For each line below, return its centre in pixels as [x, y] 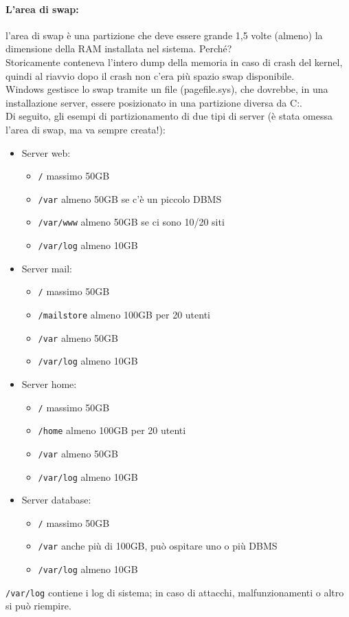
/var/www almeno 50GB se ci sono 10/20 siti [131, 222]
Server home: [49, 383]
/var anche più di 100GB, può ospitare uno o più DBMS [158, 546]
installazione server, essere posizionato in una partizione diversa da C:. [154, 102]
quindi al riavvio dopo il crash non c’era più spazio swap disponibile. [150, 75]
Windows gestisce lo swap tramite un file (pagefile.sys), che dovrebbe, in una [167, 89]
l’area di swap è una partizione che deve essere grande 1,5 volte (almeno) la [164, 35]
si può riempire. [38, 606]
